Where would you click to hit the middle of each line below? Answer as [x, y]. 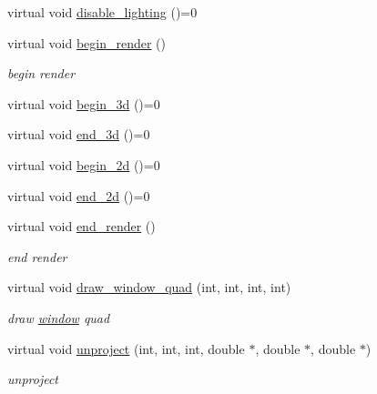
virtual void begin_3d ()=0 [84, 103]
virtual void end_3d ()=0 [79, 134]
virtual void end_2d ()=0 [79, 195]
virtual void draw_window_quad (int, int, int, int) [149, 287]
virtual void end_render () [82, 226]
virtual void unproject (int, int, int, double [126, 348]
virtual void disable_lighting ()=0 [102, 12]
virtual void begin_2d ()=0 [84, 164]
